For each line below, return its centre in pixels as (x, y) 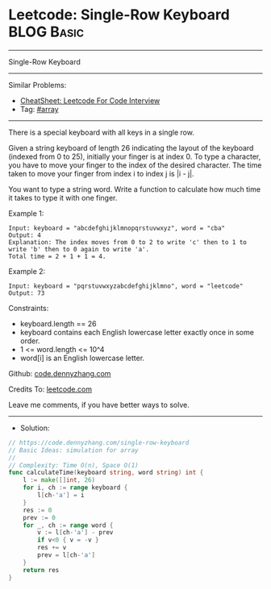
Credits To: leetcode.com (50, 389)
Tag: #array (39, 109)
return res (41, 570)
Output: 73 (27, 293)
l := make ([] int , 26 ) (59, 480)
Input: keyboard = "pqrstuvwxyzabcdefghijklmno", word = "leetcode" (126, 286)
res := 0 (38, 510)
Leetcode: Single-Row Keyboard (119, 15)
